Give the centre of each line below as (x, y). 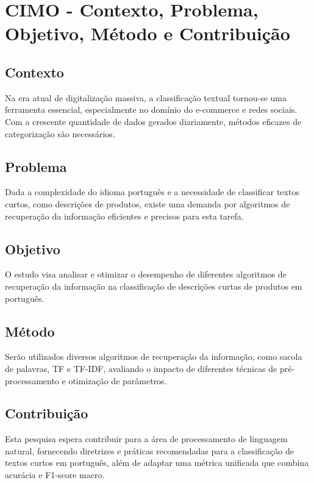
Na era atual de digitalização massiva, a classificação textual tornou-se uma (146, 97)
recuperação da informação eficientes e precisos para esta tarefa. (124, 216)
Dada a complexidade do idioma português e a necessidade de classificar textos (152, 192)
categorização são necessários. (60, 133)
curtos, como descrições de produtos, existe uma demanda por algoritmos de (148, 203)
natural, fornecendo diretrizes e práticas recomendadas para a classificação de (149, 450)
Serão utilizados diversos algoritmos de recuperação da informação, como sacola (154, 356)
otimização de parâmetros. (118, 380)
